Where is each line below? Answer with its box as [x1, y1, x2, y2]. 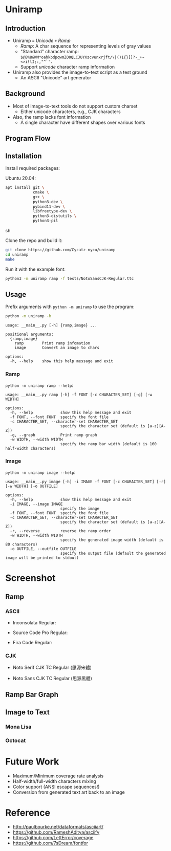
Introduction [5, 24, 46, 33]
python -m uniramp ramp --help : [5, 382, 73, 388]
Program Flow [5, 134, 51, 143]
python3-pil [32, 219, 58, 224]
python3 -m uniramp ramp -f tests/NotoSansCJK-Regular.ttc [5, 276, 134, 281]
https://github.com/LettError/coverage [12, 835, 94, 841]
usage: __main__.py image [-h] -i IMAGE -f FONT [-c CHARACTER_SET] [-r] [5, 479, 166, 484]
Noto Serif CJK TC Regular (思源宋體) [12, 664, 92, 670]
